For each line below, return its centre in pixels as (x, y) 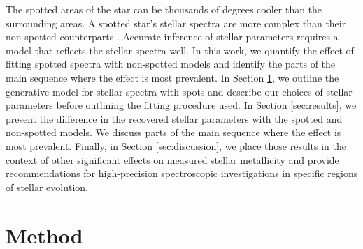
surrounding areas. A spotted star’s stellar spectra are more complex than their (176, 23)
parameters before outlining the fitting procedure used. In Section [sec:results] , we (181, 105)
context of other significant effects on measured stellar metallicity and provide (172, 159)
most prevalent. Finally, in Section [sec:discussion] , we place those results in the (176, 145)
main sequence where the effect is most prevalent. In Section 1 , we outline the (172, 77)
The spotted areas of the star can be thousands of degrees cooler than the (164, 9)
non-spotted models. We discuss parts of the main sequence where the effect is (173, 132)
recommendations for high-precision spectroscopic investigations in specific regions (182, 173)
